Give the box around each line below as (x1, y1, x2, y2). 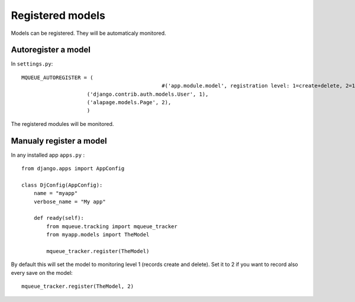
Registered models (11, 9, 106, 22)
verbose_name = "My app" (33, 198, 106, 205)
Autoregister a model (11, 45, 91, 55)
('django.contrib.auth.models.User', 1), (86, 90, 209, 98)
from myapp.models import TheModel (46, 231, 150, 238)
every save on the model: (11, 269, 73, 276)
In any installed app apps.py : (11, 151, 85, 158)
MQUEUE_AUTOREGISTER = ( (21, 74, 93, 81)
